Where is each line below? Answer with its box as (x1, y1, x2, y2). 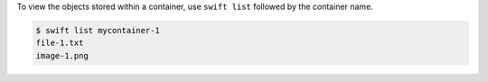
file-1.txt (35, 38, 84, 49)
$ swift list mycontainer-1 (35, 25, 160, 35)
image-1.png (35, 50, 89, 60)
